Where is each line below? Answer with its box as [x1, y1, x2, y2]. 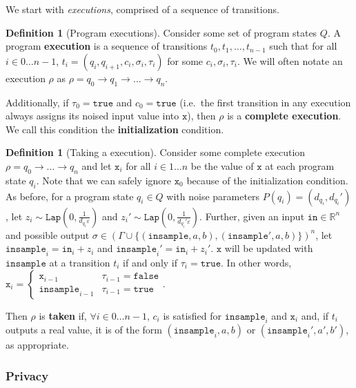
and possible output [6, 227, 90, 242]
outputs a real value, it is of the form [6, 322, 162, 337]
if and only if [123, 255, 178, 269]
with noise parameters [166, 188, 260, 203]
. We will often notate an [237, 53, 343, 68]
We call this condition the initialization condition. [6, 122, 224, 136]
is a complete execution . [227, 108, 342, 123]
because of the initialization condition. [186, 173, 348, 187]
